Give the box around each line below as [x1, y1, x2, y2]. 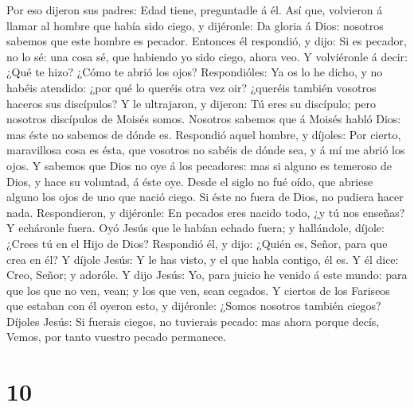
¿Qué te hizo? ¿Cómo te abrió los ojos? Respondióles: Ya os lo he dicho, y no [6, 64, 383, 80]
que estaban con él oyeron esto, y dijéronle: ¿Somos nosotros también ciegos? [6, 297, 381, 314]
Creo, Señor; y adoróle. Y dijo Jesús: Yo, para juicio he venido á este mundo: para [6, 266, 408, 283]
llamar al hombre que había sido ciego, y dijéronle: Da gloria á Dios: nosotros [6, 17, 384, 33]
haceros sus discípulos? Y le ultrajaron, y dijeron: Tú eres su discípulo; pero [6, 95, 377, 111]
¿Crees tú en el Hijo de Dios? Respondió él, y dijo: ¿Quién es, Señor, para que [6, 235, 388, 251]
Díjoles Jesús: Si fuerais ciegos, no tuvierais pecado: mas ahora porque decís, [6, 312, 380, 329]
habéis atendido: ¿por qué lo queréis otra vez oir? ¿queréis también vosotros [6, 79, 377, 95]
